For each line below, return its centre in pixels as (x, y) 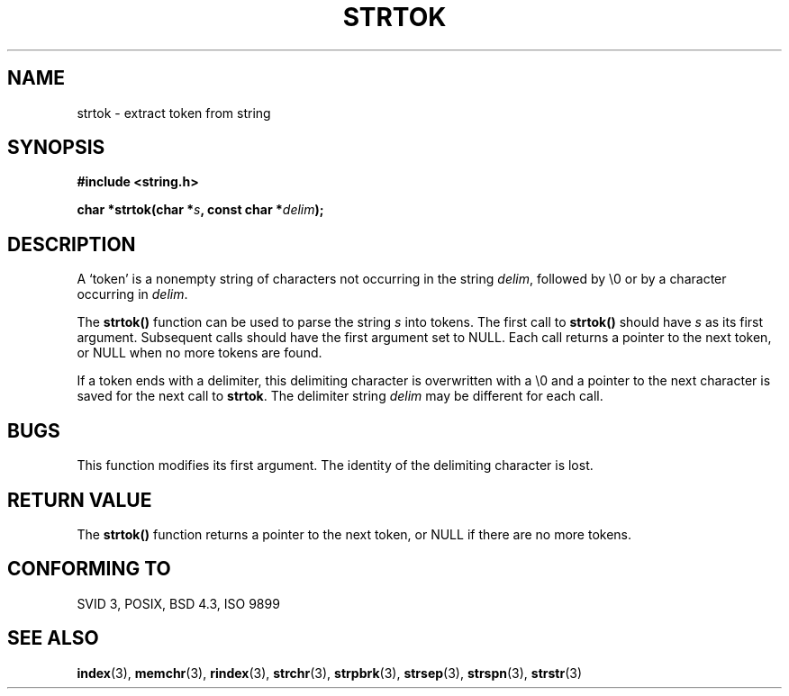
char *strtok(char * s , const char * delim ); (200, 210)
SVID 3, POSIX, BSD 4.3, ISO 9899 (178, 603)
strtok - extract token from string (174, 113)
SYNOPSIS (56, 148)
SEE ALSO (53, 638)
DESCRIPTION (72, 244)
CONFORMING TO (89, 569)
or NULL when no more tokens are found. (200, 353)
